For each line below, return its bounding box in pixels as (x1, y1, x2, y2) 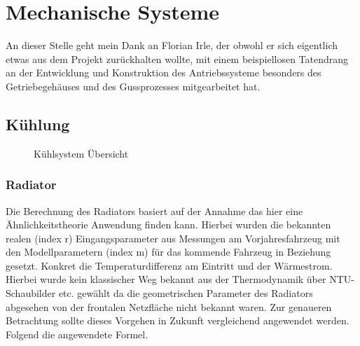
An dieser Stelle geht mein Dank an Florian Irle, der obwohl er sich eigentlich (6, 38, 338, 53)
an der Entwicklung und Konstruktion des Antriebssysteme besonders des (6, 65, 321, 80)
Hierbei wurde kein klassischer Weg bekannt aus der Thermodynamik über (6, 272, 326, 286)
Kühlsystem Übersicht (34, 146, 129, 160)
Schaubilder (6, 286, 56, 300)
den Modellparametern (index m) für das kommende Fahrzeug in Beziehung (6, 244, 331, 259)
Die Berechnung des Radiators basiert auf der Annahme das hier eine (6, 203, 303, 218)
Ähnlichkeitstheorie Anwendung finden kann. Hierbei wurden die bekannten (6, 217, 331, 232)
